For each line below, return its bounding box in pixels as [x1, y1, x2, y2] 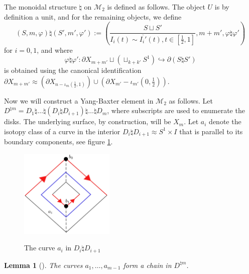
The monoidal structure [4, 2, 77, 12]
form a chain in [123, 259, 172, 270]
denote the [209, 116, 241, 127]
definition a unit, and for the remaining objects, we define [4, 11, 182, 22]
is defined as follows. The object [107, 2, 205, 12]
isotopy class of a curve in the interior [4, 126, 120, 136]
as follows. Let [169, 95, 213, 106]
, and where [37, 44, 73, 55]
